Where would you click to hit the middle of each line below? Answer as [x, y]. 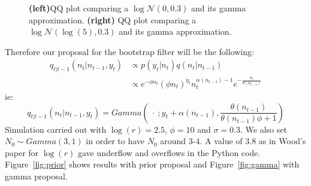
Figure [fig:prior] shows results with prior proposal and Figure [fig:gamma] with [152, 164]
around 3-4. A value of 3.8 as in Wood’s [233, 141]
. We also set [264, 129]
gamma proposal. [36, 176]
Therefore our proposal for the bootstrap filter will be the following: [129, 51]
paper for [22, 152]
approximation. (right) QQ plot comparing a [113, 19]
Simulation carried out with [56, 129]
